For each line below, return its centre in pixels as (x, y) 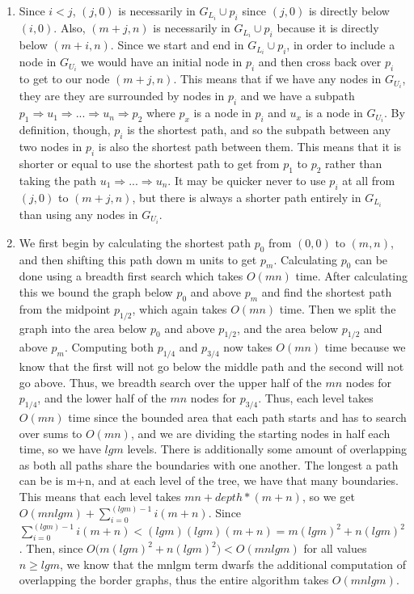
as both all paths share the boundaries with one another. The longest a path (209, 464)
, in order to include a (341, 45)
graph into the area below (83, 328)
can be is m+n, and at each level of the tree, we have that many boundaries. (209, 480)
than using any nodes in (78, 214)
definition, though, (65, 130)
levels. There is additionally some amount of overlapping (267, 449)
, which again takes (180, 308)
